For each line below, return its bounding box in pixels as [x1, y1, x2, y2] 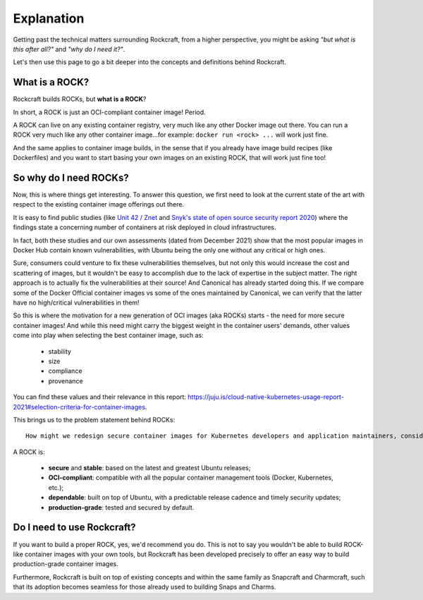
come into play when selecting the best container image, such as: [13, 331, 204, 340]
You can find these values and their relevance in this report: [13, 393, 187, 401]
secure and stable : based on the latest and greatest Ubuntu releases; [48, 464, 251, 472]
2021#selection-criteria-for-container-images [13, 403, 146, 411]
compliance [48, 367, 82, 375]
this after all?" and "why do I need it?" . [13, 44, 125, 53]
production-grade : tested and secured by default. [48, 503, 195, 511]
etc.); [48, 483, 63, 491]
